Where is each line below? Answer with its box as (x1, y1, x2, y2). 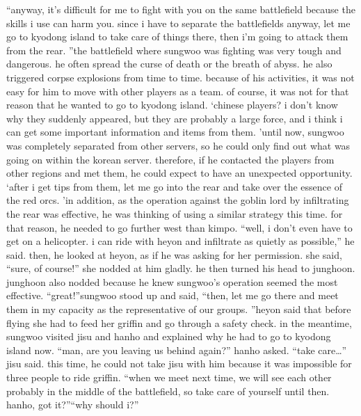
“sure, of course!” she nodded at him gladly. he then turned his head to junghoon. (6, 261, 355, 275)
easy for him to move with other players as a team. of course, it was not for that (6, 83, 349, 98)
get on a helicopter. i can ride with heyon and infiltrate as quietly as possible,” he (6, 234, 355, 248)
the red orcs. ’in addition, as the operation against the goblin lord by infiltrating (6, 193, 349, 207)
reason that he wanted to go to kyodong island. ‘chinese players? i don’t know (6, 97, 338, 112)
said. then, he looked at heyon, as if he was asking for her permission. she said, (6, 247, 342, 262)
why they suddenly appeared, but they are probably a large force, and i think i (6, 111, 343, 125)
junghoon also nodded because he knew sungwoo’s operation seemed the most (6, 274, 338, 289)
